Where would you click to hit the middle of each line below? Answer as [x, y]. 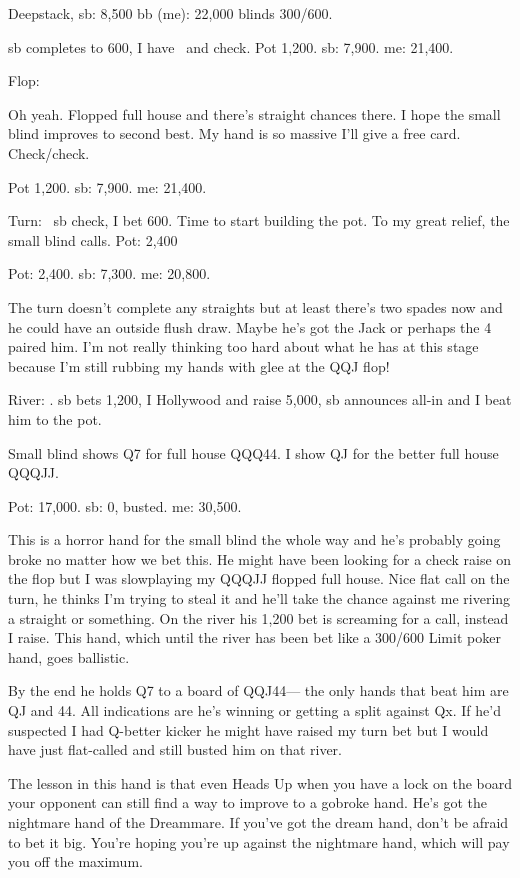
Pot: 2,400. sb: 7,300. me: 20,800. [109, 273]
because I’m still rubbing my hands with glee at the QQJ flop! [199, 365]
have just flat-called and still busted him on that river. [175, 749]
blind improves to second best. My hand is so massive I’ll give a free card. [234, 133]
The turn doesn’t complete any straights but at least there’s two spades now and [255, 306]
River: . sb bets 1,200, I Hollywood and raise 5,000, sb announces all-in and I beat [260, 399]
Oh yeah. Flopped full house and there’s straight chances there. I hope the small [254, 113]
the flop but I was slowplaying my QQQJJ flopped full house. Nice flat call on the [259, 578]
